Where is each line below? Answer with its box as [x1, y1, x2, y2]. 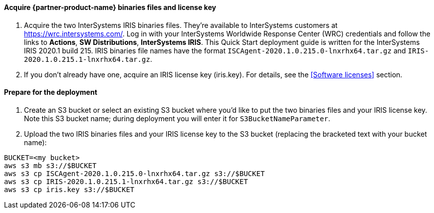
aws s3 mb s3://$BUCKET [4, 161, 97, 170]
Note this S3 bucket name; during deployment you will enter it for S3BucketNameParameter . [24, 114, 330, 123]
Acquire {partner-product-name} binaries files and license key [4, 3, 217, 11]
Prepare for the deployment [4, 88, 97, 97]
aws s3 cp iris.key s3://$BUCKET [4, 185, 135, 194]
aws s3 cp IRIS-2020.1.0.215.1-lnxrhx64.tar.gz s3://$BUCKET [4, 177, 248, 186]
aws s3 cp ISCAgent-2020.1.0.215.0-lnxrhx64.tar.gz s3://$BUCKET [4, 169, 265, 178]
